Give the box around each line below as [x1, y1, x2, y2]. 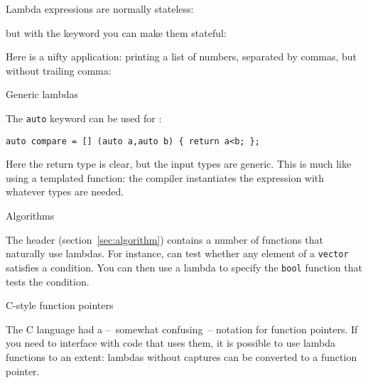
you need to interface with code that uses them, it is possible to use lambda [6, 335, 336, 350]
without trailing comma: [6, 63, 112, 77]
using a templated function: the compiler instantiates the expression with [6, 170, 325, 185]
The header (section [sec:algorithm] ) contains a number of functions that [6, 232, 323, 247]
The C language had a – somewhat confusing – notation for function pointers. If [6, 321, 358, 336]
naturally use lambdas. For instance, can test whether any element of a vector [6, 246, 349, 261]
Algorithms [6, 208, 55, 223]
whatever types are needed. [6, 184, 124, 199]
